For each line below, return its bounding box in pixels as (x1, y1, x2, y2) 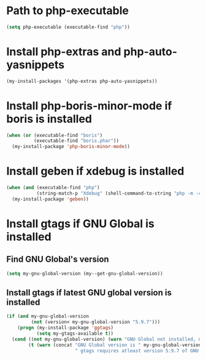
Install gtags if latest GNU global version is (6, 288, 172, 298)
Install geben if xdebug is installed (6, 164, 185, 178)
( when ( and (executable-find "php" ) (6, 185, 100, 191)
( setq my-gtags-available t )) (36, 331, 114, 337)
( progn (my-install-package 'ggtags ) (17, 325, 114, 331)
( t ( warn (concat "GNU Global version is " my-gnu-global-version (28, 342, 202, 348)
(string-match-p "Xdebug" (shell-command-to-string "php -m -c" (36, 190, 204, 197)
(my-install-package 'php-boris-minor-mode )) (12, 144, 131, 150)
